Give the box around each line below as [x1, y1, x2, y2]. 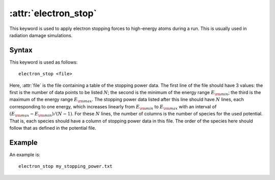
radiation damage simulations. [9, 32, 73, 38]
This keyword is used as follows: [9, 59, 78, 65]
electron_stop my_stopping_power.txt [18, 163, 113, 169]
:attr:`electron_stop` [9, 8, 97, 19]
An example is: [9, 152, 41, 158]
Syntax [9, 46, 33, 54]
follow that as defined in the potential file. [9, 125, 96, 131]
